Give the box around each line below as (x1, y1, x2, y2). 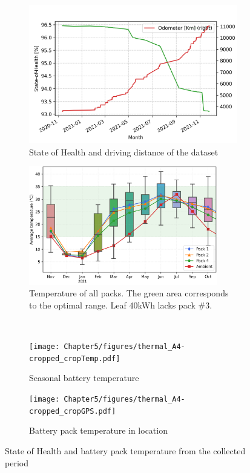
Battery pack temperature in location (29, 424, 168, 437)
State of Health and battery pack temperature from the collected (5, 444, 246, 457)
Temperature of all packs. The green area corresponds (29, 287, 229, 299)
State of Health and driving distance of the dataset (29, 145, 219, 158)
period (5, 456, 28, 469)
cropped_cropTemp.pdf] (29, 354, 120, 363)
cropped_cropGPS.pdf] (29, 406, 116, 416)
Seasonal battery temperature (29, 371, 139, 384)
